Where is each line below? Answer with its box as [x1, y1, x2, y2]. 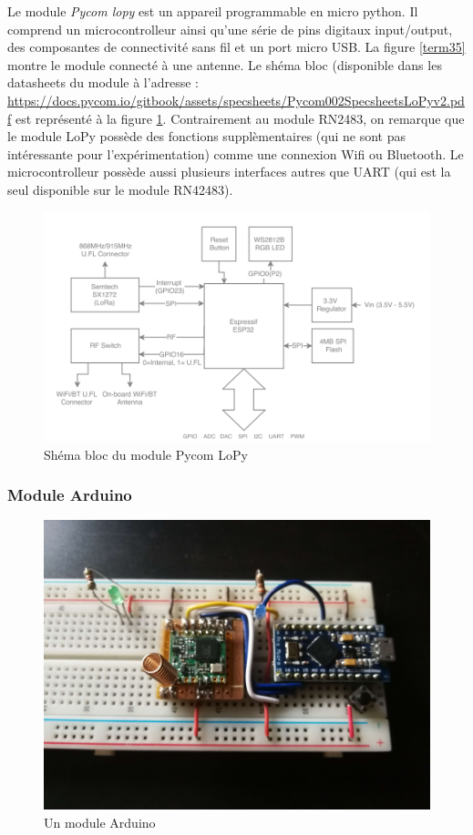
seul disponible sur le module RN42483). [7, 179, 233, 199]
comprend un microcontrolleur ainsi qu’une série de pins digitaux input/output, [7, 19, 453, 38]
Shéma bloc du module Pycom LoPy [44, 444, 248, 463]
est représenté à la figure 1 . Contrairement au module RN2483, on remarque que [15, 108, 465, 127]
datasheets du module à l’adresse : [7, 73, 199, 92]
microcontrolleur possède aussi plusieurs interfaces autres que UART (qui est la [7, 162, 451, 181]
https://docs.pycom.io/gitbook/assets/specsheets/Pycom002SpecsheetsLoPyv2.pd [7, 90, 465, 109]
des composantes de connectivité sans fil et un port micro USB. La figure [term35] [7, 37, 466, 56]
